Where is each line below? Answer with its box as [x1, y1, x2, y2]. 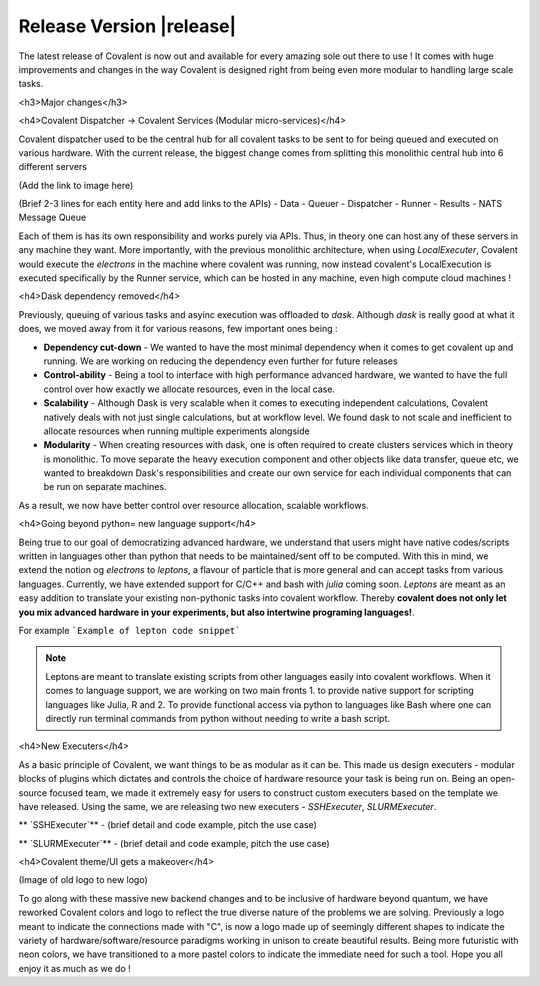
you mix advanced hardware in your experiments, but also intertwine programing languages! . [18, 606, 415, 618]
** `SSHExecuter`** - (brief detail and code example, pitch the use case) [18, 819, 317, 831]
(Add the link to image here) [18, 179, 134, 191]
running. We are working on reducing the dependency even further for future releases [43, 355, 399, 367]
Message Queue [18, 211, 87, 224]
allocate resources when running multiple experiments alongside [43, 425, 310, 437]
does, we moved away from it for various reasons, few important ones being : [18, 323, 338, 335]
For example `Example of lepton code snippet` [18, 625, 241, 636]
